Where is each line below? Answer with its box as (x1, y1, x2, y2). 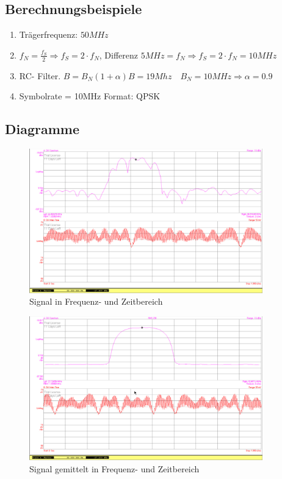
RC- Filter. (19, 69, 61, 82)
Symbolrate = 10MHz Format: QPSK (19, 90, 161, 102)
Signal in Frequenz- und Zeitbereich (29, 295, 163, 308)
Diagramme (5, 119, 80, 138)
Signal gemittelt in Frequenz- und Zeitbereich (29, 463, 200, 475)
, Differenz (99, 48, 139, 61)
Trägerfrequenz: (19, 28, 78, 41)
